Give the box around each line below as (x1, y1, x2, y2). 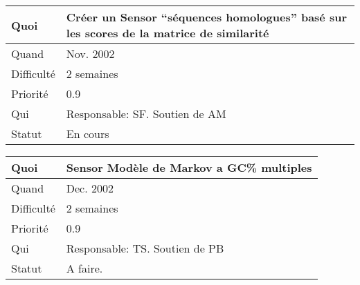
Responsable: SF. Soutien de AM (66, 106, 226, 121)
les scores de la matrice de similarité (66, 25, 269, 41)
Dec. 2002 (66, 180, 114, 196)
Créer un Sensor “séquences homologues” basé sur (66, 9, 347, 25)
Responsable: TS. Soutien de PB (66, 240, 224, 256)
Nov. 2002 (66, 46, 115, 61)
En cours (66, 126, 109, 141)
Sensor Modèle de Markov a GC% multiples (66, 159, 312, 175)
